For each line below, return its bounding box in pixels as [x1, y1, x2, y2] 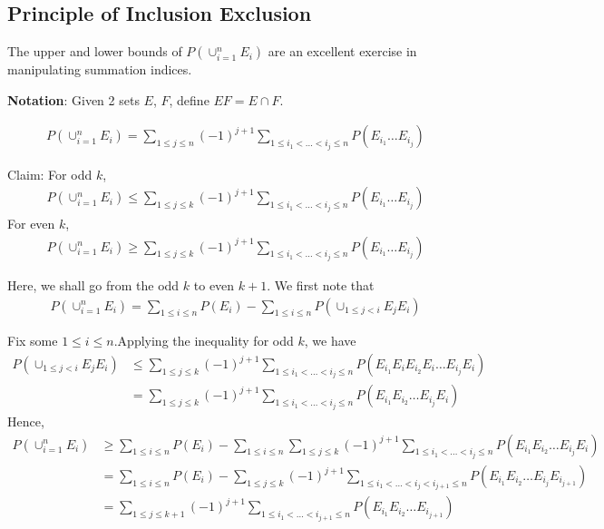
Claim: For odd [7, 164, 93, 183]
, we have [304, 331, 356, 350]
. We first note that [267, 275, 375, 294]
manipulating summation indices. [7, 60, 192, 79]
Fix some [7, 331, 58, 350]
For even [7, 213, 55, 232]
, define [169, 90, 209, 109]
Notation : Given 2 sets [7, 90, 140, 109]
